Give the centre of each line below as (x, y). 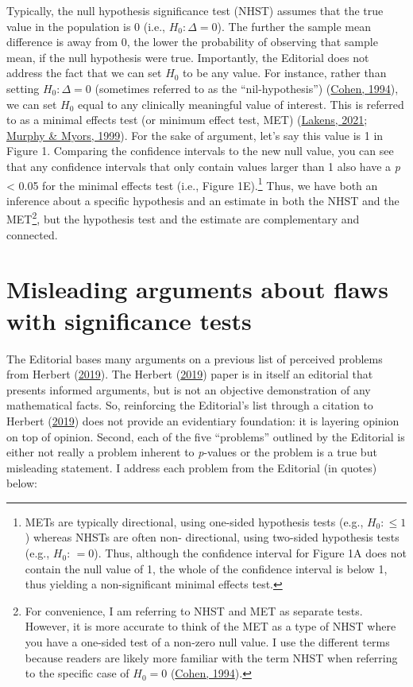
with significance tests (129, 320)
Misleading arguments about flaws (197, 289)
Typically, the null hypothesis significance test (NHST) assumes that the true (195, 10)
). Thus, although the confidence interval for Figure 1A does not (250, 553)
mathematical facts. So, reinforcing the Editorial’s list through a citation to (190, 405)
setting (23, 88)
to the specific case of (77, 673)
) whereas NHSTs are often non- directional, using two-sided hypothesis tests (212, 537)
